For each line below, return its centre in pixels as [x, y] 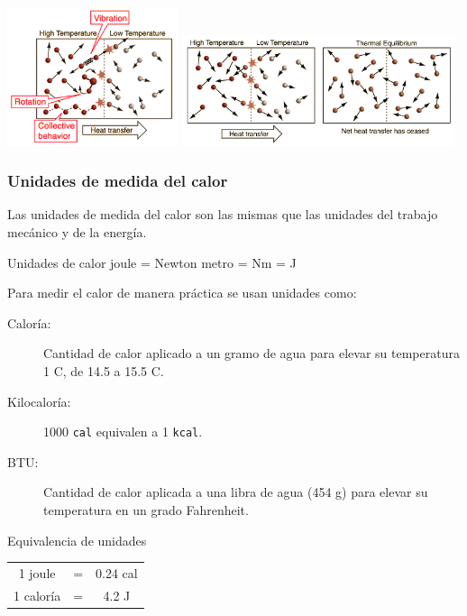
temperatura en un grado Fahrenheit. [146, 509]
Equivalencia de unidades [77, 540]
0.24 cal [117, 572]
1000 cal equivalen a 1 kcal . [123, 432]
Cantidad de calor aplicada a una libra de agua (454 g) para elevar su [236, 492]
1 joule [37, 572]
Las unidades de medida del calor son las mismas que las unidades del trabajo [223, 214]
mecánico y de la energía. [77, 231]
